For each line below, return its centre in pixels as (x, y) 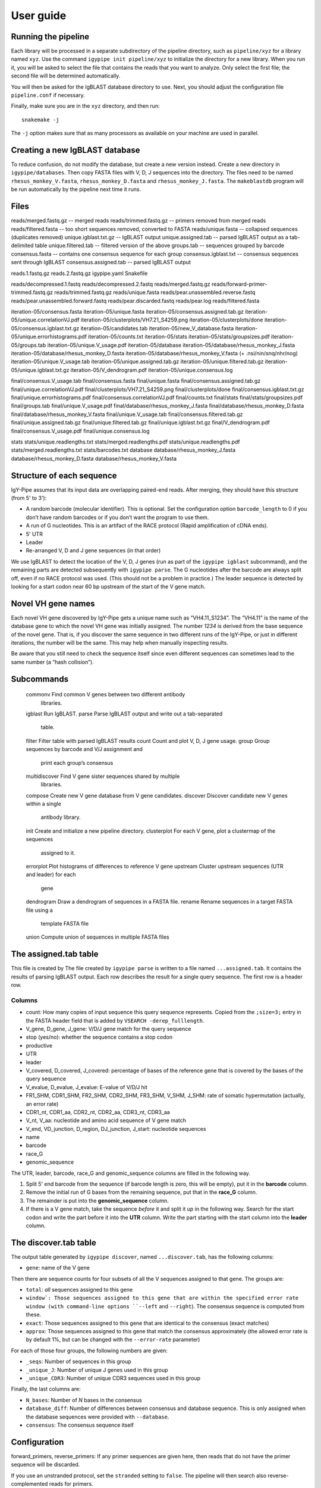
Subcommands (40, 679)
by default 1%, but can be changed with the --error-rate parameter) (113, 1340)
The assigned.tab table (55, 954)
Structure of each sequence (64, 475)
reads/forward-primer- (239, 284)
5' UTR (34, 534)
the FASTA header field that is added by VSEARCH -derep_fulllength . (115, 1020)
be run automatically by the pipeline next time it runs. (76, 189)
